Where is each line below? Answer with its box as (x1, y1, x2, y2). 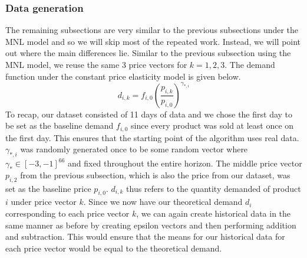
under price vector (11, 195, 77, 208)
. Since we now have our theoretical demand (83, 195, 243, 208)
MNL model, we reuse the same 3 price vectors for (5, 58, 187, 70)
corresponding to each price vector (5, 207, 130, 219)
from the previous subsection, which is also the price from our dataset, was (20, 168, 291, 181)
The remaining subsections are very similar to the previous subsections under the (5, 24, 299, 36)
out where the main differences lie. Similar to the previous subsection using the (5, 47, 291, 59)
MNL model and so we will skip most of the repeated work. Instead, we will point (5, 35, 301, 47)
